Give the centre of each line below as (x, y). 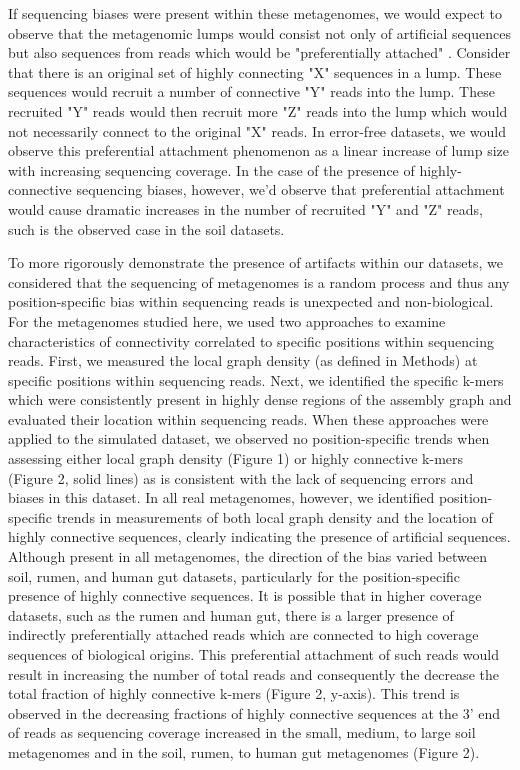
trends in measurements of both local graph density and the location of (274, 516)
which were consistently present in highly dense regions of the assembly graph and (260, 399)
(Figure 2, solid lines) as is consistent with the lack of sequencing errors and (241, 477)
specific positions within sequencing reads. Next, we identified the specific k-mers (256, 379)
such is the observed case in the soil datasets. (146, 228)
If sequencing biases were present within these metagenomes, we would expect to (255, 13)
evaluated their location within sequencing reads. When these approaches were (248, 418)
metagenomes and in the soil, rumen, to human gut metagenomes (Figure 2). (244, 751)
